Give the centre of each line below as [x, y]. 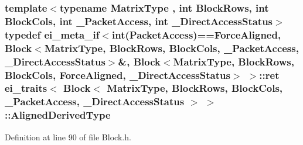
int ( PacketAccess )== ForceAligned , [197, 34]
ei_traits [26, 88]
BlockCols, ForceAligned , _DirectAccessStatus [118, 75]
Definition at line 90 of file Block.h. [68, 137]
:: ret [269, 75]
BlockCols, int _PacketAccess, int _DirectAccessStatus [139, 21]
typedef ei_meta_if [52, 34]
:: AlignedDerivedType [58, 115]
